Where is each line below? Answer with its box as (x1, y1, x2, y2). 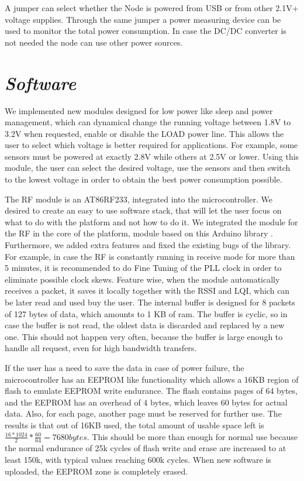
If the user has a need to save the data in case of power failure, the (5, 361, 244, 373)
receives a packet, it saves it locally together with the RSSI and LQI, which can (5, 284, 290, 297)
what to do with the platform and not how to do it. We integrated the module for (5, 215, 298, 228)
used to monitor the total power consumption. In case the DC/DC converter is (5, 25, 286, 37)
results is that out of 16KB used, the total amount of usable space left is (5, 418, 264, 431)
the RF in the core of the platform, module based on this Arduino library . (5, 227, 273, 239)
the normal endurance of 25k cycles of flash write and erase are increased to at (5, 442, 286, 454)
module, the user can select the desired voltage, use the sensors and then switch (5, 162, 291, 174)
